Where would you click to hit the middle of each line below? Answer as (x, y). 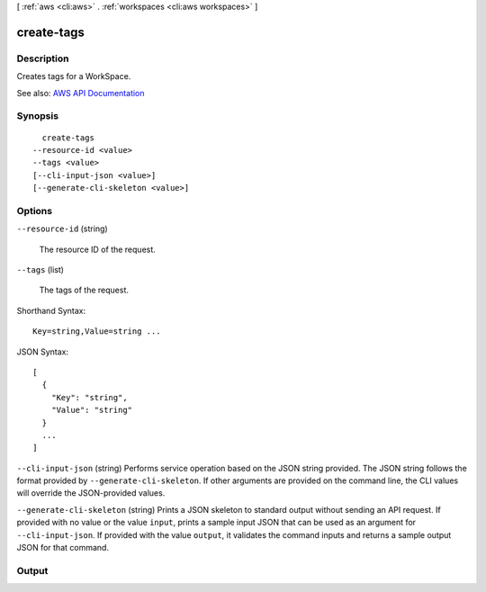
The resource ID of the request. (98, 249)
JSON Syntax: (43, 352)
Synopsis (37, 116)
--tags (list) (40, 269)
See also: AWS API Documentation (81, 93)
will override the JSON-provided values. (91, 493)
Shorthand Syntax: (51, 310)
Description (43, 58)
